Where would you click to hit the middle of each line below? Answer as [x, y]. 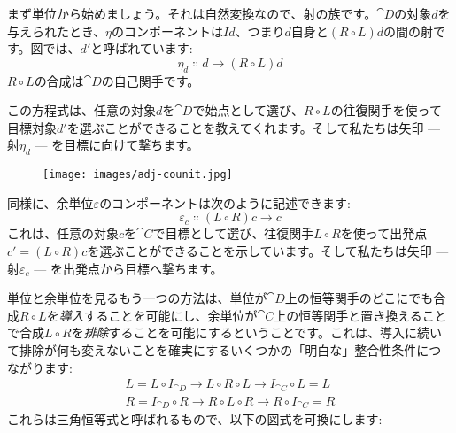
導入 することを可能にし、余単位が [158, 315]
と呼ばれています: [142, 48]
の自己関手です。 [151, 80]
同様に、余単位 [50, 202]
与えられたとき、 [57, 31]
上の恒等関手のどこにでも [359, 298]
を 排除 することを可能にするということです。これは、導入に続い [256, 332]
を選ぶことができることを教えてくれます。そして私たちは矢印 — [254, 127]
